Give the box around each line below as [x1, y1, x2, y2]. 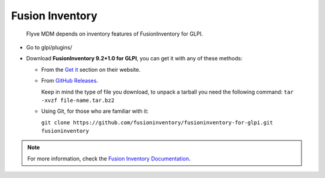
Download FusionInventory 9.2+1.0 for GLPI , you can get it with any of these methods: [26, 55, 243, 62]
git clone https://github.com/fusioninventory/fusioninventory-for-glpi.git [41, 119, 273, 126]
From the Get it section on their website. [41, 66, 141, 73]
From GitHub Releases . [41, 77, 99, 84]
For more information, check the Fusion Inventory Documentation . [27, 154, 191, 162]
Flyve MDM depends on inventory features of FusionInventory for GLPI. [26, 30, 203, 37]
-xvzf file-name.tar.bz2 [41, 97, 114, 104]
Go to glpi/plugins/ [26, 43, 72, 51]
